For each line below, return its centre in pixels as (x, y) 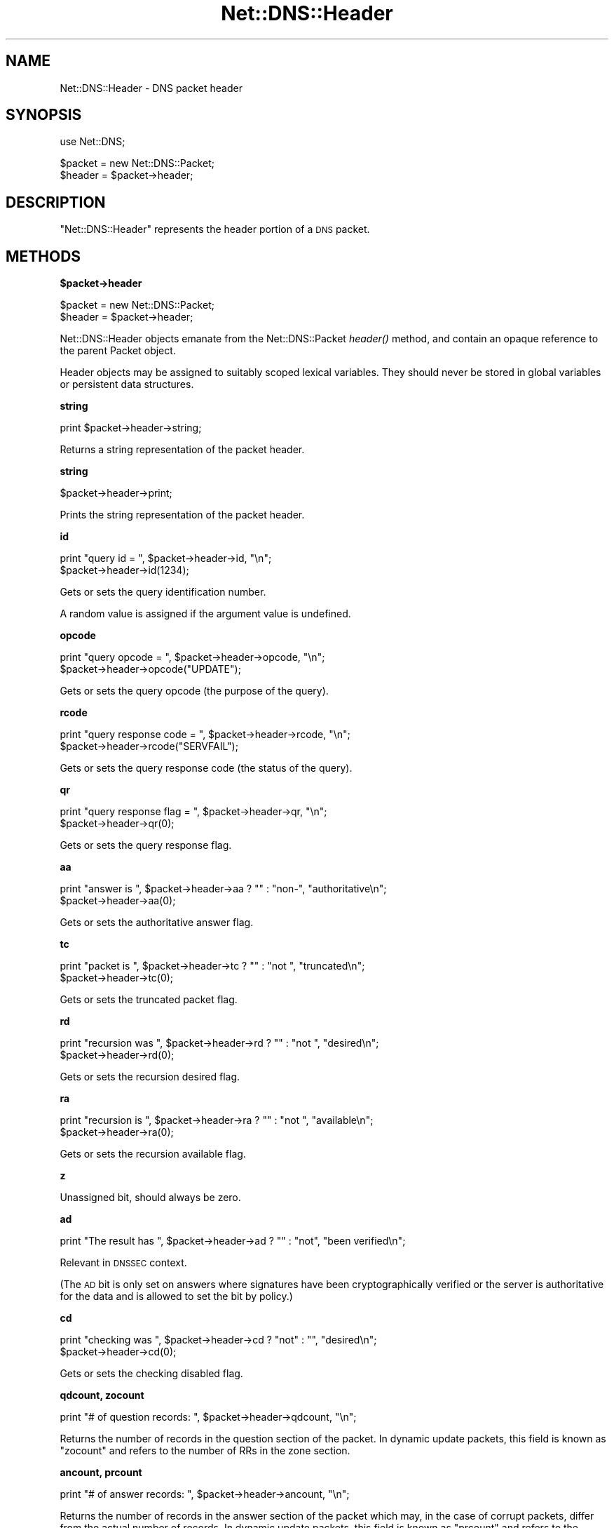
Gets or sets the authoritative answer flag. (157, 923)
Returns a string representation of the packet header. (182, 450)
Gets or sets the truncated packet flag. (149, 1000)
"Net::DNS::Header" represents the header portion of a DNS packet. (215, 229)
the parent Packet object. (118, 351)
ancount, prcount (101, 1473)
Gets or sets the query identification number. (163, 592)
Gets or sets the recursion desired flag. (150, 1077)
